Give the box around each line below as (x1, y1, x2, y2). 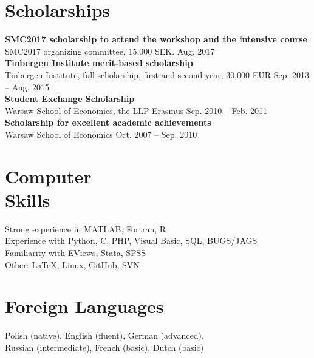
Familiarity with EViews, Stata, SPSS (5, 246, 146, 258)
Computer (5, 163, 92, 188)
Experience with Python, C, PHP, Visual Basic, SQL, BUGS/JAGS (5, 234, 258, 247)
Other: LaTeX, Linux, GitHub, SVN (5, 258, 140, 271)
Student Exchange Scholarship (5, 92, 135, 105)
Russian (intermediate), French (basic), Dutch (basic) (5, 340, 204, 353)
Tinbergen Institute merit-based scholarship (5, 56, 193, 69)
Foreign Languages (5, 294, 164, 319)
